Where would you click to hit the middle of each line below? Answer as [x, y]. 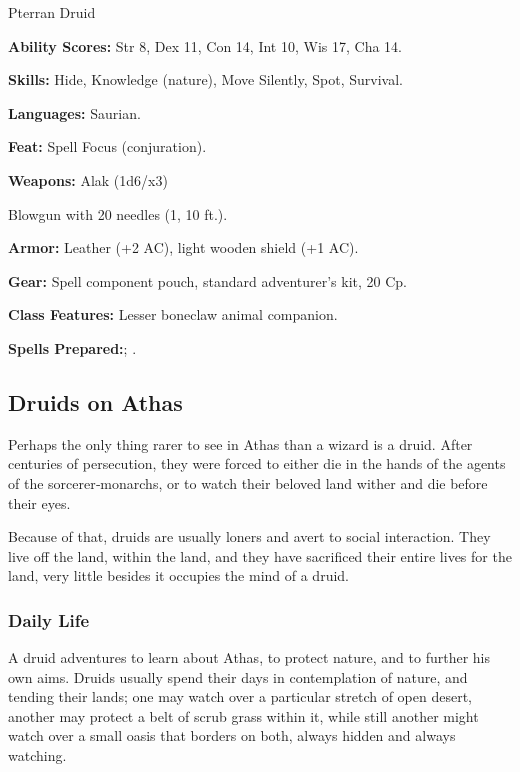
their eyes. [39, 502]
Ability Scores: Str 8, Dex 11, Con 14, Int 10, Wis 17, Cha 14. [205, 45]
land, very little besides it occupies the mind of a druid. [178, 575]
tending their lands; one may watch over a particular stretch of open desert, [240, 696]
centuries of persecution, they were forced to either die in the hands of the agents [257, 463]
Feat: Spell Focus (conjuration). [107, 146]
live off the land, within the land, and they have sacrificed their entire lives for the [260, 555]
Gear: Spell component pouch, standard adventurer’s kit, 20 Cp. [208, 280]
